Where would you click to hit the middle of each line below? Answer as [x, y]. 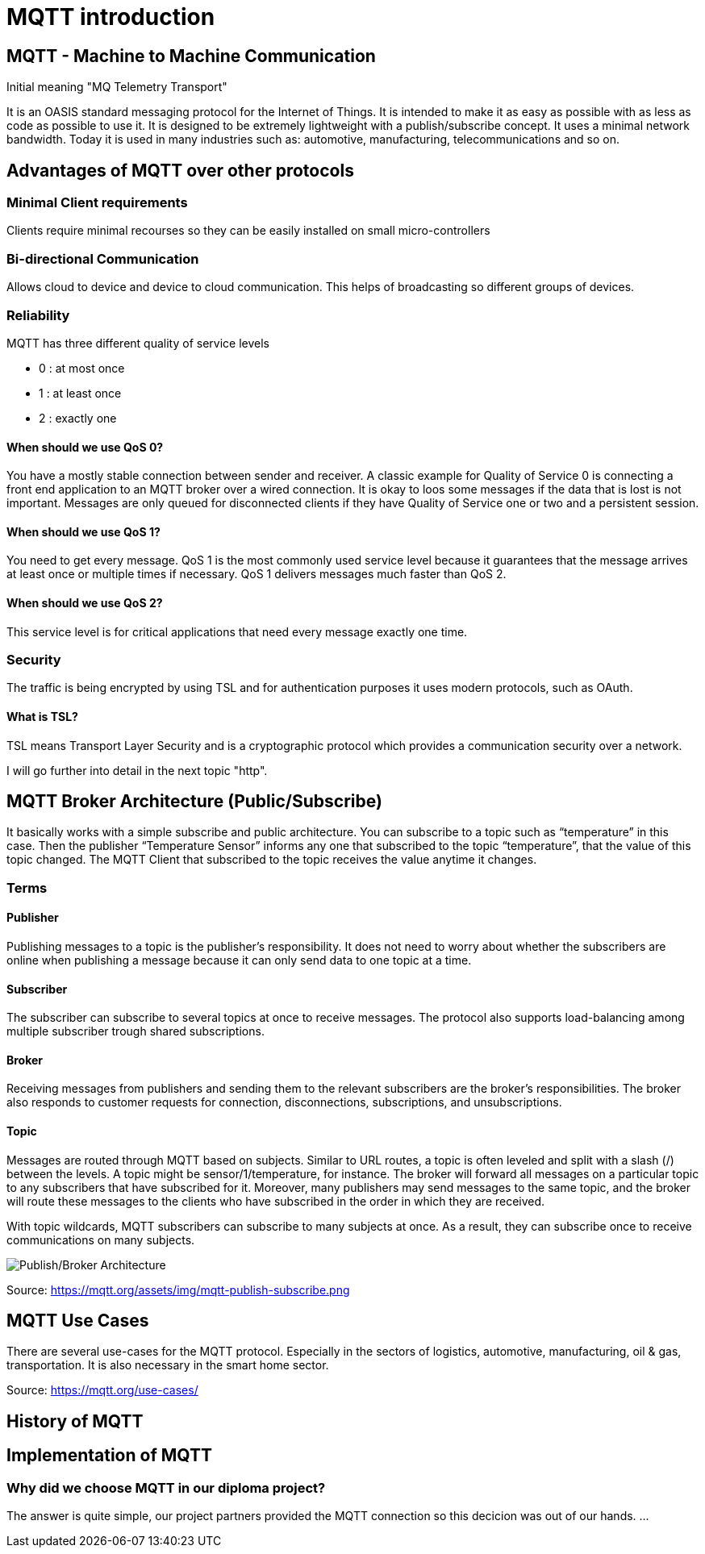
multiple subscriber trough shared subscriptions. [136, 1031]
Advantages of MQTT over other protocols [180, 170]
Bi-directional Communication [103, 258]
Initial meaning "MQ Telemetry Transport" [117, 87]
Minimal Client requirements [97, 203]
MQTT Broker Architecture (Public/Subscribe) [194, 801]
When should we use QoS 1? [83, 531]
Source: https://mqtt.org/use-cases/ [102, 1390]
